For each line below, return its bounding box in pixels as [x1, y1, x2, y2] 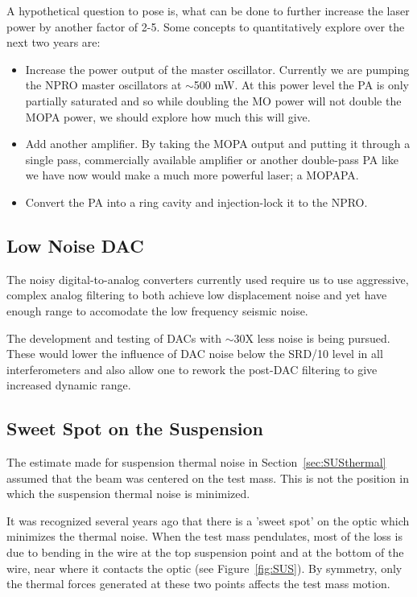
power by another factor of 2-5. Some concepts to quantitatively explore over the [6, 18, 405, 35]
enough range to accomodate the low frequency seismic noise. [6, 302, 308, 319]
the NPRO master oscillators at [25, 76, 182, 93]
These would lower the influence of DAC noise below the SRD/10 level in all [6, 345, 383, 362]
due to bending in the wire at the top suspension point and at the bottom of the [6, 544, 404, 561]
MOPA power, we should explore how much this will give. [25, 108, 311, 125]
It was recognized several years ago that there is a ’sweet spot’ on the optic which [6, 512, 410, 529]
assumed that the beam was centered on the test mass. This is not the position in [6, 469, 409, 486]
